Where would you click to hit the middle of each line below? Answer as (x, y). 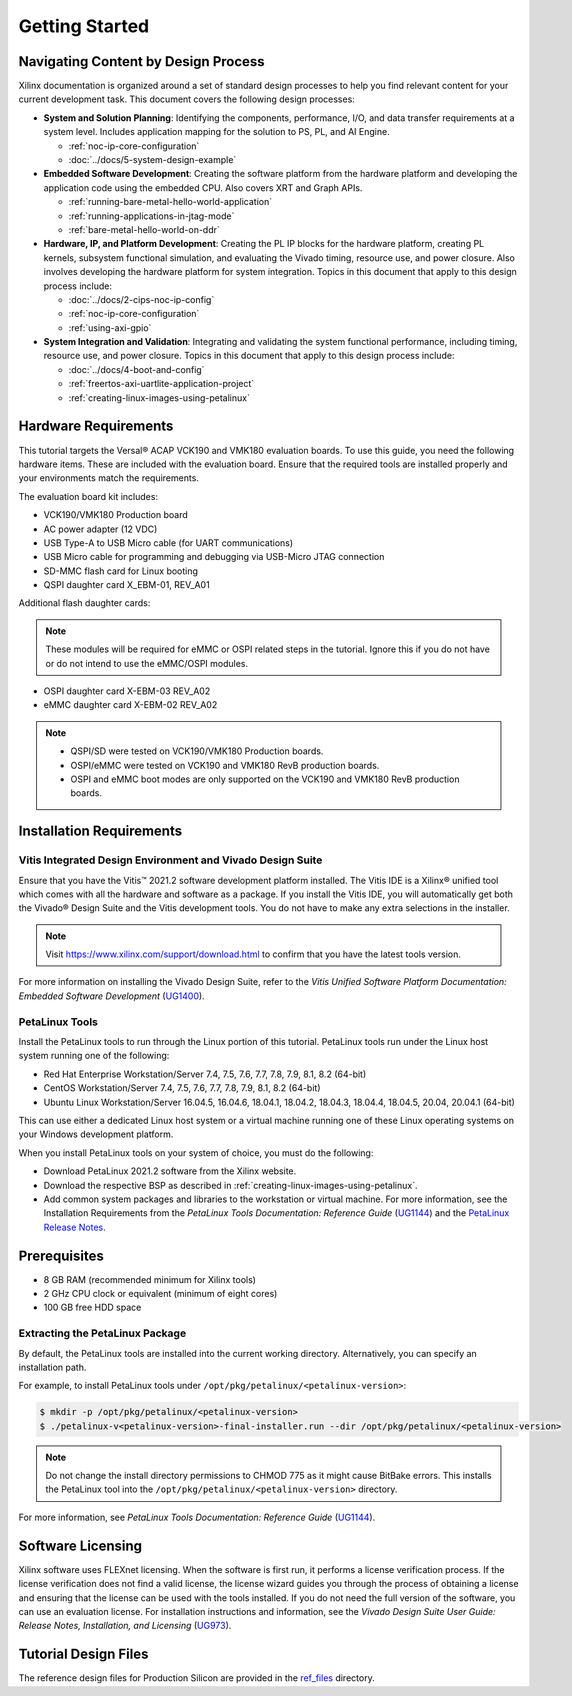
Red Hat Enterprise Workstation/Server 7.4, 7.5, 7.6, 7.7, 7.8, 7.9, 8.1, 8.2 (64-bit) (205, 1074)
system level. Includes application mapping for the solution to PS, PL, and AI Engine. (216, 132)
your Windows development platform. (96, 1134)
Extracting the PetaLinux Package (102, 1333)
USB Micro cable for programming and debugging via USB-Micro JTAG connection (214, 557)
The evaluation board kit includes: (88, 496)
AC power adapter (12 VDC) (100, 529)
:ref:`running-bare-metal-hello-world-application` (170, 202)
